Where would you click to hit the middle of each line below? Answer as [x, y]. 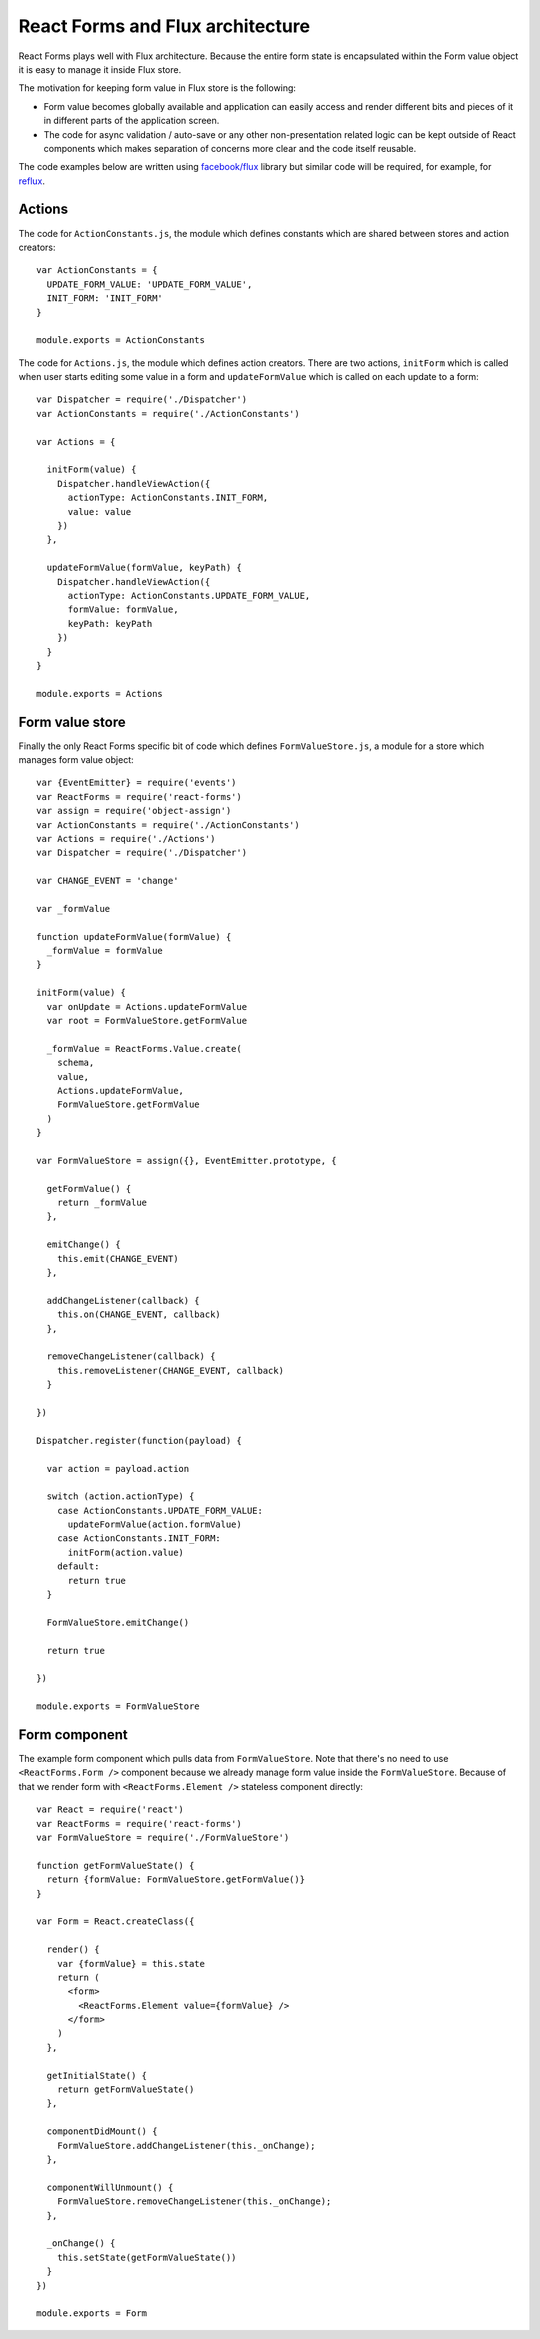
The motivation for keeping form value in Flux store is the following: [157, 88]
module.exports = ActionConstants [120, 340]
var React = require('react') [110, 1809]
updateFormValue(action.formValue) [154, 1524]
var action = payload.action [118, 1468]
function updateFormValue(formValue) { [134, 936]
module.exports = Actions [100, 693]
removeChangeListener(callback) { [131, 1356]
